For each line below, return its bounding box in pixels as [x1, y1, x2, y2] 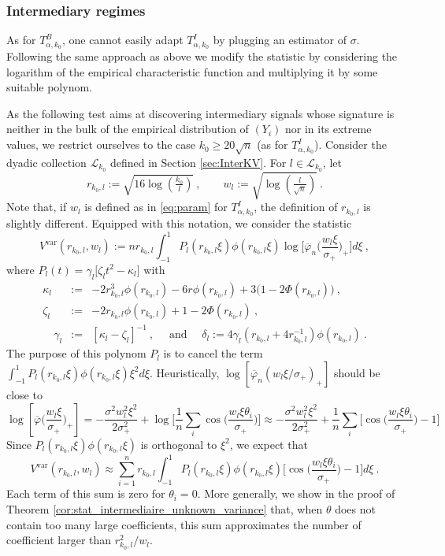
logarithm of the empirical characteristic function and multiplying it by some [6, 63, 378, 80]
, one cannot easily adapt [61, 32, 184, 48]
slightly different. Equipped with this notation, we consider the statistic [6, 215, 352, 232]
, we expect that [229, 436, 308, 452]
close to [6, 386, 43, 402]
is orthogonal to [140, 436, 217, 452]
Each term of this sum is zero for [6, 485, 165, 502]
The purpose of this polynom [6, 345, 146, 361]
